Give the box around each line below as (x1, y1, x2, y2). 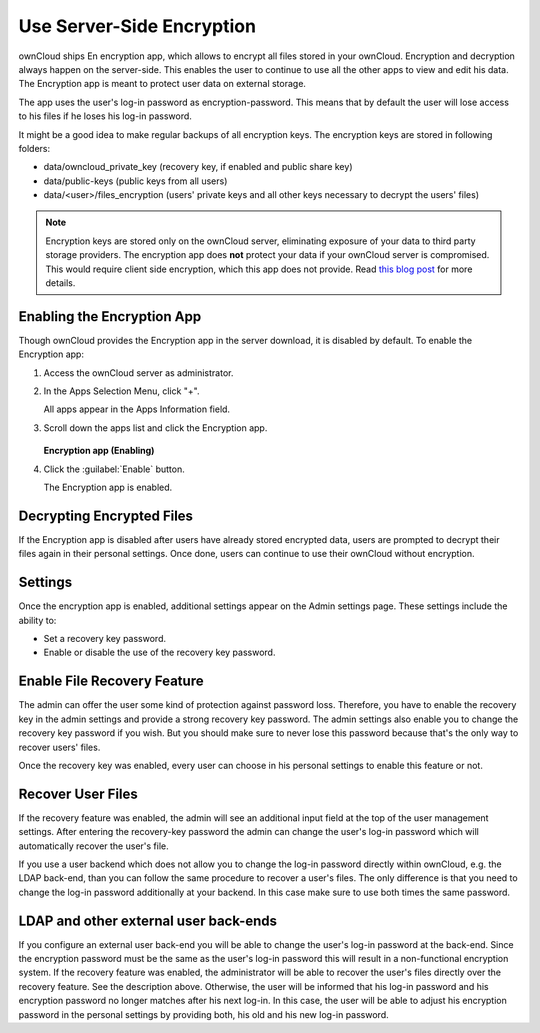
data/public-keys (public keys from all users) (43, 175, 228, 187)
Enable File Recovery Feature (18, 673, 204, 690)
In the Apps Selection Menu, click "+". (43, 385, 200, 397)
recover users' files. (18, 741, 101, 753)
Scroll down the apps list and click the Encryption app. (43, 421, 268, 434)
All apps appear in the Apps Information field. (43, 403, 230, 415)
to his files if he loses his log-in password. (18, 110, 192, 122)
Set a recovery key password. (43, 633, 167, 645)
